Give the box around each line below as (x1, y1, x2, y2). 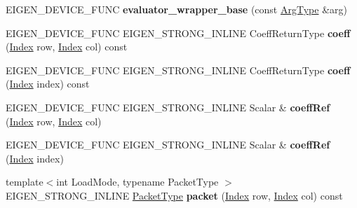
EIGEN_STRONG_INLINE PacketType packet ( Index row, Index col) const (6, 188, 343, 202)
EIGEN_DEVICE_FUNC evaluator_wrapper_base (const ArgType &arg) (6, 2, 347, 16)
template (6, 174, 43, 189)
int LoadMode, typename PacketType (56, 174, 219, 189)
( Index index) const (6, 76, 90, 91)
